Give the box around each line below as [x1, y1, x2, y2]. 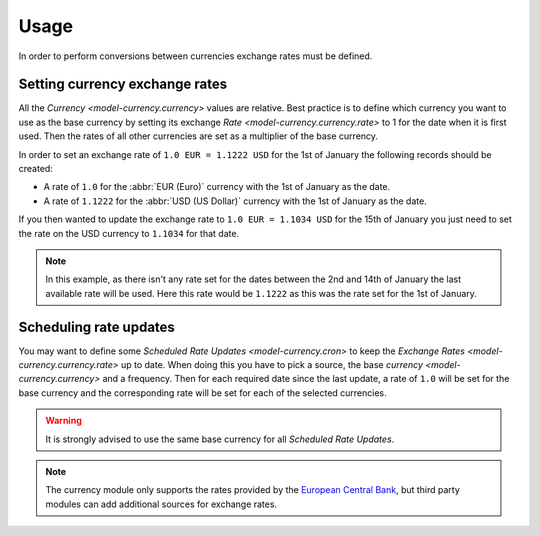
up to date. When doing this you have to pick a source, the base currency [120, 359, 424, 371]
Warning [45, 415, 82, 427]
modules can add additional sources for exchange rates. [45, 498, 278, 510]
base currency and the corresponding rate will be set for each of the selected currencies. [18, 386, 387, 399]
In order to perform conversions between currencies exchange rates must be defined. [18, 50, 373, 62]
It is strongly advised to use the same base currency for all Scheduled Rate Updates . [45, 433, 395, 445]
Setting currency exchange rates [18, 76, 228, 93]
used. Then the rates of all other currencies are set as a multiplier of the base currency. [18, 130, 379, 142]
